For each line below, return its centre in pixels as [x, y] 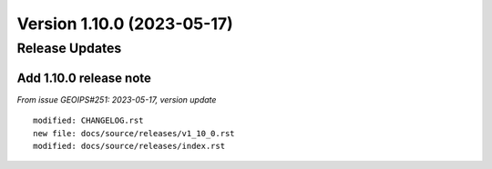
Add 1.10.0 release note [84, 78]
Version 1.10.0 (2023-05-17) [125, 24]
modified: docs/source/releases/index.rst [129, 146]
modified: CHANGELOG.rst [88, 121]
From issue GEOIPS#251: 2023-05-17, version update [117, 99]
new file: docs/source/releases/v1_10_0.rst [134, 133]
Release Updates [69, 48]
